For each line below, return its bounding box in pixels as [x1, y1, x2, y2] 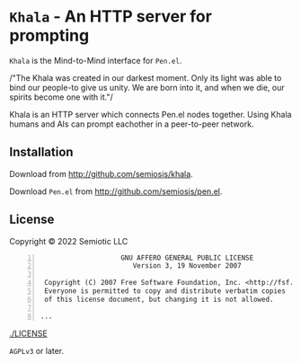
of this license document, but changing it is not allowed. [44, 295, 274, 304]
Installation [9, 145, 74, 160]
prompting [9, 25, 90, 46]
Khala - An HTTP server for [9, 6, 213, 27]
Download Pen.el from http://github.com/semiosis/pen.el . [9, 186, 223, 197]
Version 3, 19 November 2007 [132, 261, 242, 270]
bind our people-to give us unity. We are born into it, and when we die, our [9, 82, 285, 93]
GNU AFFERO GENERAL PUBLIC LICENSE [120, 253, 254, 262]
